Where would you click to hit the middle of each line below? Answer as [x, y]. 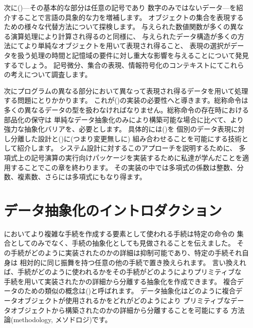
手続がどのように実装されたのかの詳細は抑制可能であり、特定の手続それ [126, 252]
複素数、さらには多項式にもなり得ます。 [82, 177]
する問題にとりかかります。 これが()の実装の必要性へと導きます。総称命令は [126, 100]
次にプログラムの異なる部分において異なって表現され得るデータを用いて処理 [126, 90]
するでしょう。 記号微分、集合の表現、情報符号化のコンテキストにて [114, 65]
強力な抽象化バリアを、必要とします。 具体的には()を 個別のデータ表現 [117, 129]
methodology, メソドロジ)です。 [63, 319]
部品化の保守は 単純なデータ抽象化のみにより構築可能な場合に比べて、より [124, 119]
